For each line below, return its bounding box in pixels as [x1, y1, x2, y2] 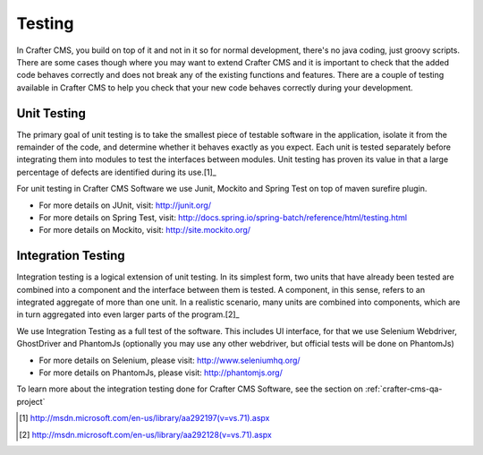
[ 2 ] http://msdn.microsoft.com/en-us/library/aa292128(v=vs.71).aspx [19, 429, 272, 440]
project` [16, 396, 46, 407]
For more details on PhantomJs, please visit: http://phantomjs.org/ [38, 367, 284, 378]
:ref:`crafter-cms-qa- [365, 383, 443, 394]
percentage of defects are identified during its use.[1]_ [16, 167, 216, 177]
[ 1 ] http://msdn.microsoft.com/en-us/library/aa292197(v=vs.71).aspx [19, 413, 270, 424]
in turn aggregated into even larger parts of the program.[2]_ [16, 309, 240, 320]
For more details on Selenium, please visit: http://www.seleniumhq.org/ [38, 355, 301, 365]
